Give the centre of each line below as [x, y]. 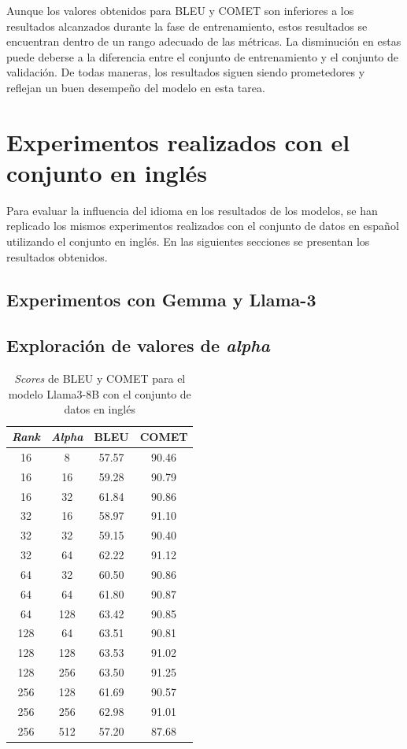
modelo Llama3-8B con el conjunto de [100, 393]
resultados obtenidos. [57, 256]
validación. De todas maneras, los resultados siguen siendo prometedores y [186, 72]
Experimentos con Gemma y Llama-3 [161, 299]
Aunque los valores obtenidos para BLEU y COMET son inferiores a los [180, 10]
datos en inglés [100, 409]
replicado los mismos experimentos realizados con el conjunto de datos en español [203, 226]
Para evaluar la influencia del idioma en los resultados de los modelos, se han [192, 210]
